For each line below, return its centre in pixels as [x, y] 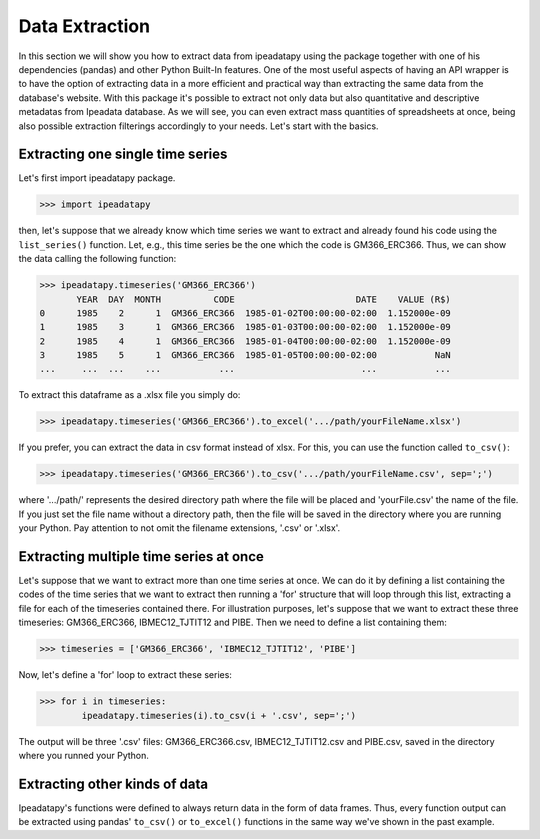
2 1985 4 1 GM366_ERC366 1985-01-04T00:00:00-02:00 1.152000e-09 [245, 341]
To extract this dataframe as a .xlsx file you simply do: [129, 395]
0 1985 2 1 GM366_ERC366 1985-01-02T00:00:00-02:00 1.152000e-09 [245, 313]
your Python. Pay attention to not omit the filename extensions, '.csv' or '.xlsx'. [179, 528]
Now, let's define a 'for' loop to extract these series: [125, 675]
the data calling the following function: [97, 259]
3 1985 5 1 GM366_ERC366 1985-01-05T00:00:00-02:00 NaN [245, 355]
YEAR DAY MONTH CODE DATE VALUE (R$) [264, 299]
